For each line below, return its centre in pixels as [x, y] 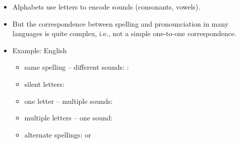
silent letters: [44, 84]
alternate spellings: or [58, 134]
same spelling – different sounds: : [77, 67]
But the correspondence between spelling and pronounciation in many [121, 23]
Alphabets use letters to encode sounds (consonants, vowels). [106, 7]
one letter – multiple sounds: [69, 101]
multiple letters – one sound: [69, 118]
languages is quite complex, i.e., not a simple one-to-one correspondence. [124, 33]
